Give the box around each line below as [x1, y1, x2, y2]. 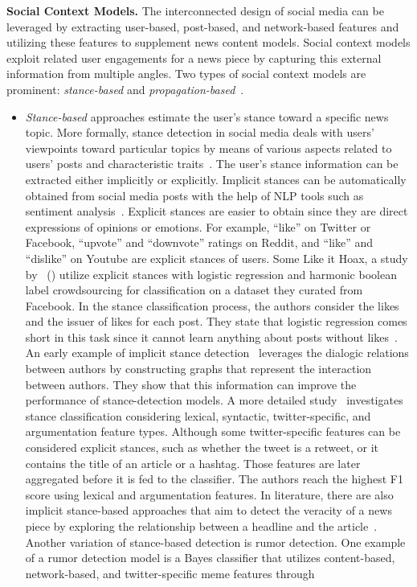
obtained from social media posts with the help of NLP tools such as [25, 187, 364, 203]
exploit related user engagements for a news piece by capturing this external [6, 49, 382, 66]
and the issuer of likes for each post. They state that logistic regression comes [25, 313, 407, 330]
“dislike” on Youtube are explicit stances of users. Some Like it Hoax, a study [25, 249, 408, 266]
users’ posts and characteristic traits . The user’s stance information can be [25, 155, 399, 172]
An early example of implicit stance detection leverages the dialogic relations [25, 344, 409, 361]
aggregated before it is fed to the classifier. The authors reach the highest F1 [25, 470, 403, 487]
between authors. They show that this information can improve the [25, 376, 357, 392]
